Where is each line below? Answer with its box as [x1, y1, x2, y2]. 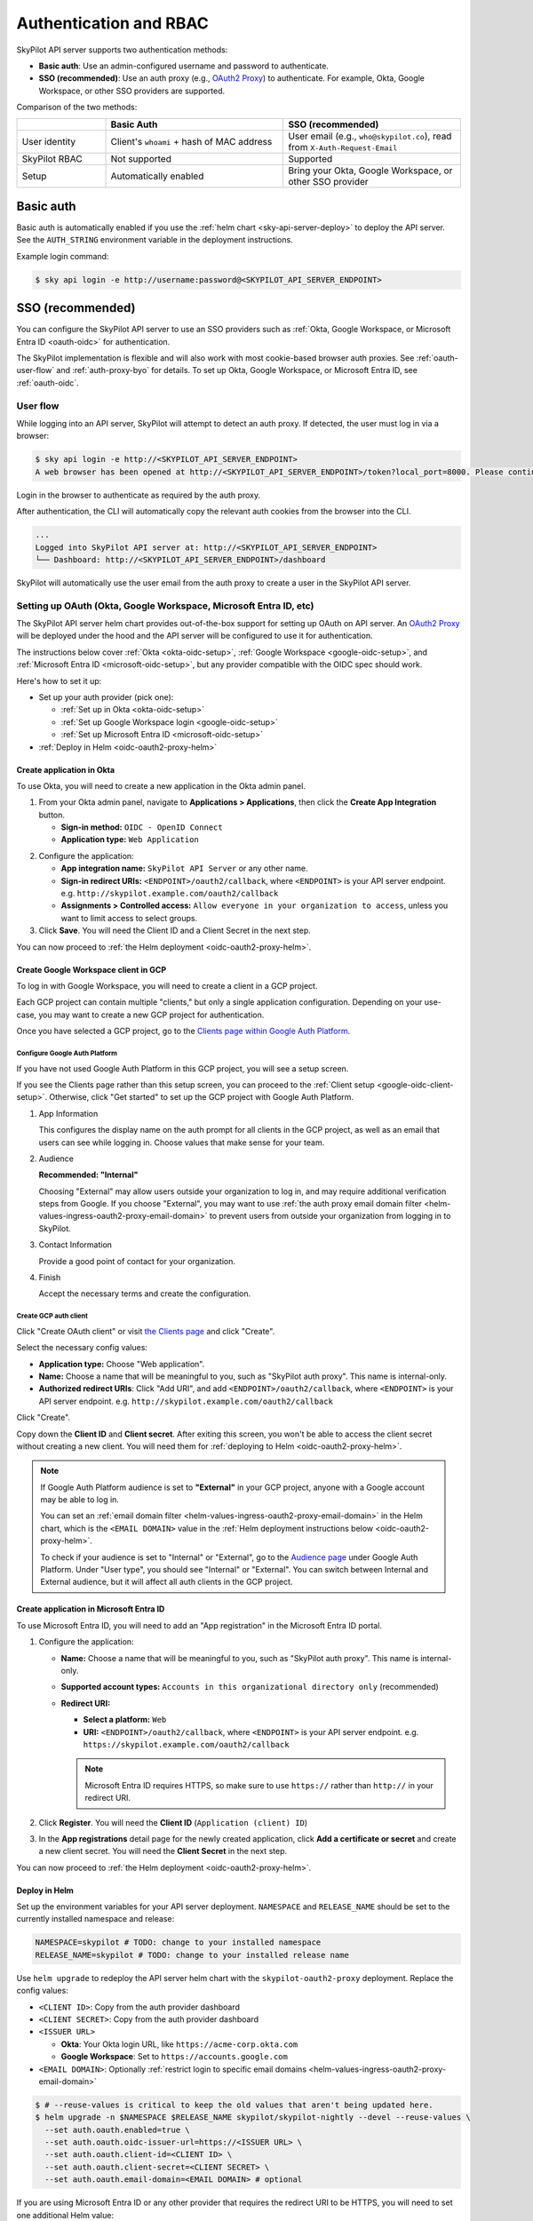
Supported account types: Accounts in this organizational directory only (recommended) [60, 1682, 439, 1692]
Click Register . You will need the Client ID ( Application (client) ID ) [38, 1817, 308, 1827]
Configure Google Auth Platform [16, 1048, 117, 1057]
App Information [38, 1108, 99, 1118]
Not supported [110, 152, 172, 164]
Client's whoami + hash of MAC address [110, 135, 273, 147]
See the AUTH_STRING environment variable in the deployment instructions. [16, 235, 293, 245]
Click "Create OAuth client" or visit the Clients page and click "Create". [16, 1325, 275, 1336]
